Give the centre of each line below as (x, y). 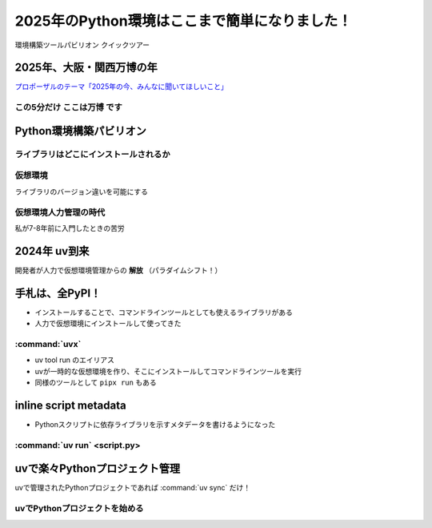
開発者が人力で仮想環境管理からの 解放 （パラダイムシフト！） (118, 270)
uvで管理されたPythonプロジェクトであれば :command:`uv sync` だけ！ (133, 488)
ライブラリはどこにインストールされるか (93, 154)
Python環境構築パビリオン (81, 131)
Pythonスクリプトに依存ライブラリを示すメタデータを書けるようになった (155, 424)
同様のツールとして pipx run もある (96, 382)
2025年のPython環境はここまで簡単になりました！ (183, 21)
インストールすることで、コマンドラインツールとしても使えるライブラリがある (164, 312)
